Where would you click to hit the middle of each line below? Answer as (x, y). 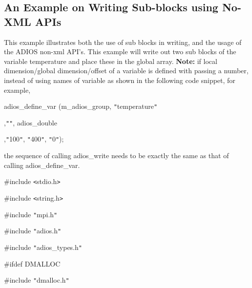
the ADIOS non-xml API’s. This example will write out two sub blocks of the (120, 51)
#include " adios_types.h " (43, 247)
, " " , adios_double (31, 122)
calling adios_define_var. (42, 165)
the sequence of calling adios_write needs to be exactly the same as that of (116, 155)
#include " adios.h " (33, 231)
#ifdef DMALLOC (32, 263)
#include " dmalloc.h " (37, 280)
